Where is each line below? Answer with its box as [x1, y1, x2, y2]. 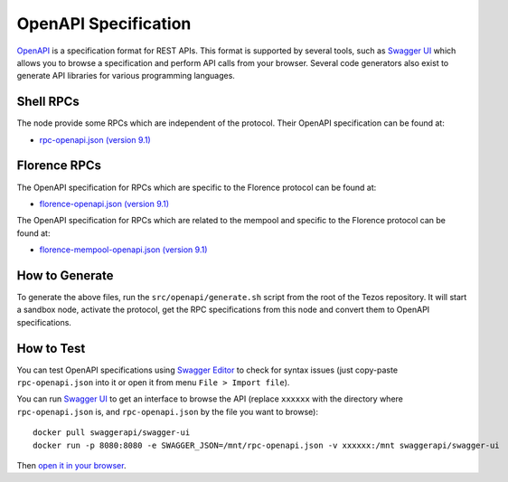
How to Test [16, 340, 86, 356]
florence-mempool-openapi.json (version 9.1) [39, 244, 208, 255]
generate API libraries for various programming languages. [16, 71, 235, 81]
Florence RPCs [16, 158, 102, 174]
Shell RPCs [16, 94, 80, 109]
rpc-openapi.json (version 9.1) [39, 134, 151, 145]
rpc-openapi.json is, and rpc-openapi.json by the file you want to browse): [16, 406, 318, 417]
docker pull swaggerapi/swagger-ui [33, 428, 191, 438]
